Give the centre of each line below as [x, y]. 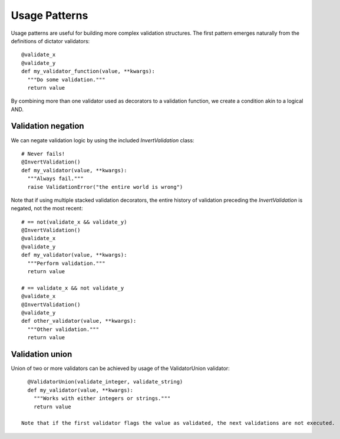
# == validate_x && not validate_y [73, 288]
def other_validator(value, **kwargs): [79, 321]
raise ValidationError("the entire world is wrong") [105, 187]
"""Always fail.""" [55, 179]
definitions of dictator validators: [50, 41]
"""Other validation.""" [63, 329]
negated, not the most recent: [47, 208]
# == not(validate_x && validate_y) [74, 222]
